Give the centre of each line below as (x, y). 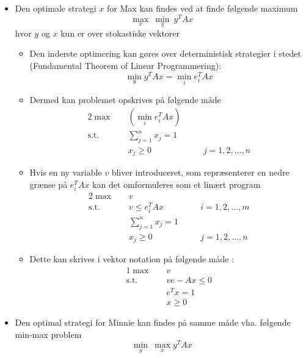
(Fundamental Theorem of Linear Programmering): (126, 66)
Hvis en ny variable (66, 172)
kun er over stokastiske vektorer (120, 33)
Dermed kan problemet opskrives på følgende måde (125, 99)
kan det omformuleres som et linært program (177, 184)
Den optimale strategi (56, 8)
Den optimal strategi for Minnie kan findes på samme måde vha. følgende (153, 322)
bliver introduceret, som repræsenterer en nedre (200, 172)
